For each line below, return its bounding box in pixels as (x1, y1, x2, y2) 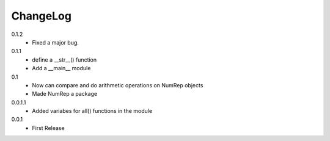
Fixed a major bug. (32, 38, 79, 46)
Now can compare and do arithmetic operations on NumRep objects (32, 81, 204, 89)
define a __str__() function (32, 56, 97, 63)
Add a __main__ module (32, 65, 91, 72)
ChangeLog (11, 9, 71, 23)
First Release (32, 124, 65, 131)
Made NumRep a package (32, 90, 98, 98)
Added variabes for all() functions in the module (32, 107, 153, 115)
